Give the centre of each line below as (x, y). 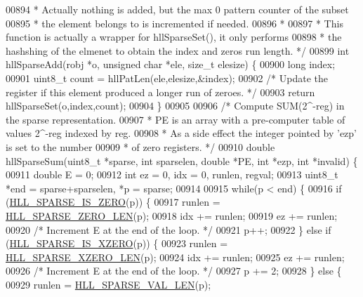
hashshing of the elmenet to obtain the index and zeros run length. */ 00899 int (178, 50)
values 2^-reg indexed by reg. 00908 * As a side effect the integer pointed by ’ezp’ (181, 133)
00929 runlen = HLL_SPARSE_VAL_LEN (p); (108, 284)
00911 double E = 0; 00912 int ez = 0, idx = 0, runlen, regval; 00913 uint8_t (172, 174)
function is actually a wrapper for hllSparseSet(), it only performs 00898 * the (174, 37)
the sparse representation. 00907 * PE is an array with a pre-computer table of (176, 119)
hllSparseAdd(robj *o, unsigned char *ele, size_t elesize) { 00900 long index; (171, 64)
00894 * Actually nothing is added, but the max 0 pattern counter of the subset (177, 9)
